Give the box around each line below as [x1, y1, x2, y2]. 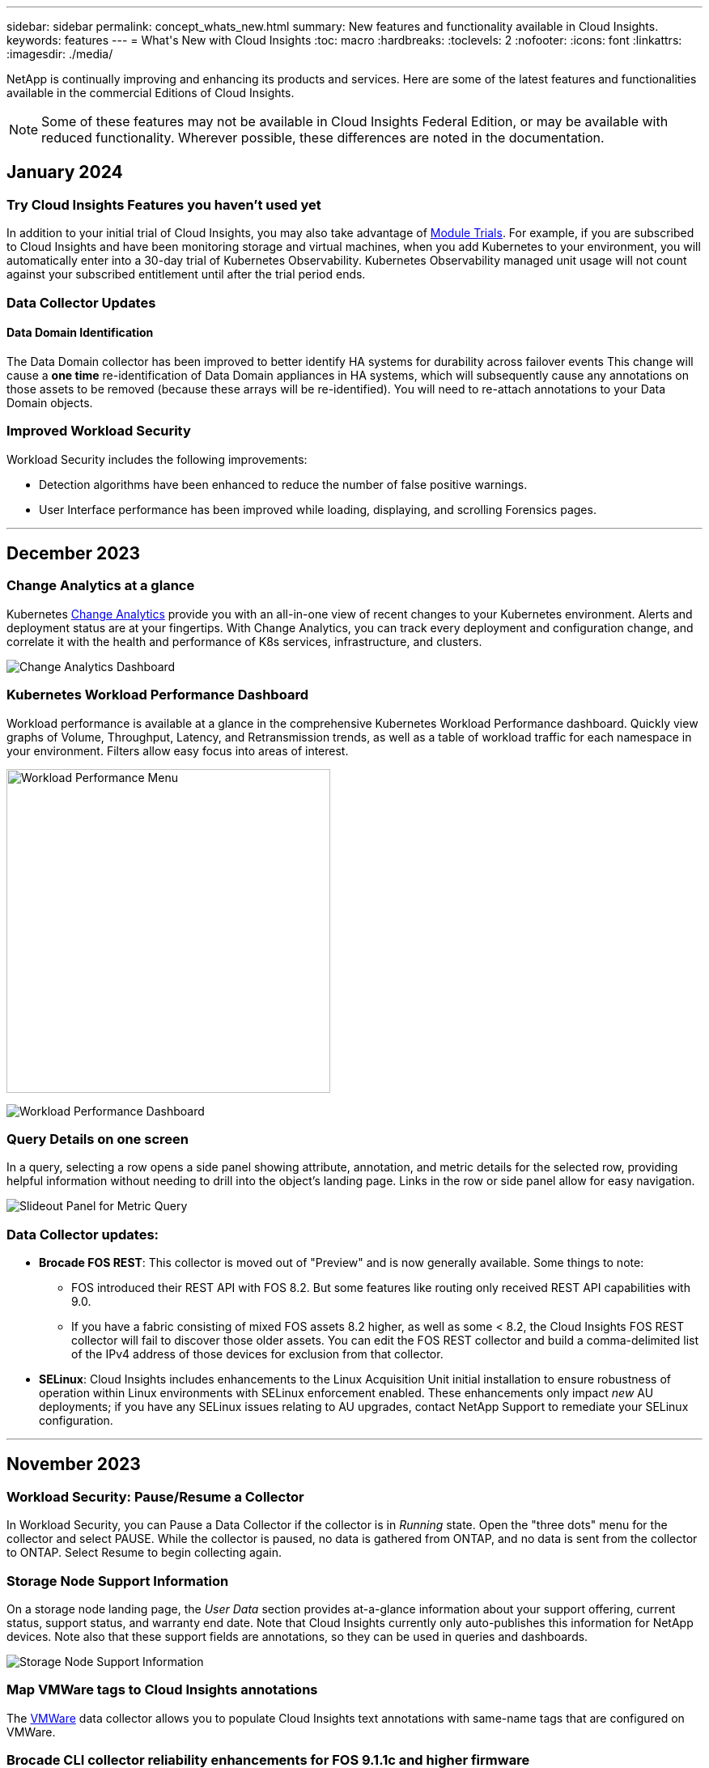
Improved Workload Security [6, 423, 191, 440]
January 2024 [6, 162, 123, 183]
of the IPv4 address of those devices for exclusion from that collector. [71, 1347, 444, 1362]
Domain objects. [6, 395, 93, 410]
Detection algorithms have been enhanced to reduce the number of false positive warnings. [39, 477, 528, 491]
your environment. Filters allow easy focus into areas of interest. [6, 743, 349, 758]
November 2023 [6, 1454, 141, 1475]
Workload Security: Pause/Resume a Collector [6, 1488, 304, 1505]
